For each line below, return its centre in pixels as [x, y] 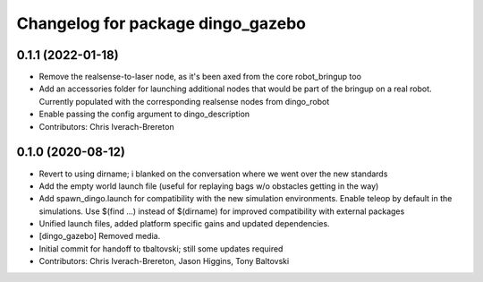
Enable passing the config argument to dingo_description [144, 114]
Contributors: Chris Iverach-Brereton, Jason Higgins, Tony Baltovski [164, 261]
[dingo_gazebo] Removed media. [100, 236]
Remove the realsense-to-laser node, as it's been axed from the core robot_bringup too [200, 77]
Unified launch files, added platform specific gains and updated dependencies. [184, 224]
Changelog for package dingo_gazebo [161, 23]
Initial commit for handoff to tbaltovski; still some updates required [161, 248]
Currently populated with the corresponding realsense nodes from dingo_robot [184, 101]
